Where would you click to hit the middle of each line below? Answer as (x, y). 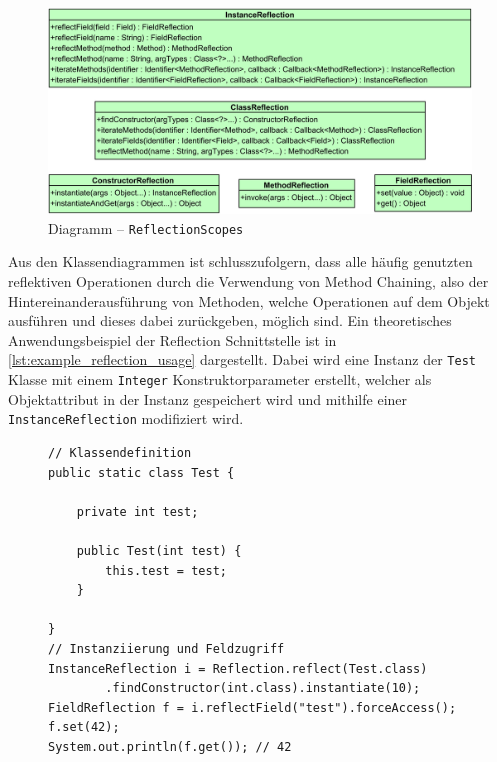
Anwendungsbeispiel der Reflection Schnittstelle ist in (172, 339)
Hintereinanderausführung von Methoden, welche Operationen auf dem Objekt (249, 300)
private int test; (137, 511)
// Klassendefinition (120, 452)
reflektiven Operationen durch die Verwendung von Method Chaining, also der (248, 281)
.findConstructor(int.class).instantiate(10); (263, 688)
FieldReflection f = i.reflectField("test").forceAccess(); (252, 707)
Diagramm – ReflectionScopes (146, 227)
